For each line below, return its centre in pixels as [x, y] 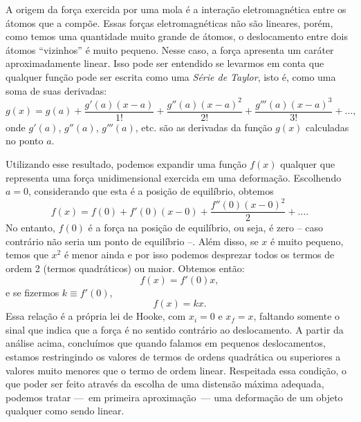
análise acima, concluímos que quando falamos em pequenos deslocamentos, [166, 343]
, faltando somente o [297, 316]
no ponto [25, 141]
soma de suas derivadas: [56, 90]
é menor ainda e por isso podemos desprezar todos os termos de [199, 255]
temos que [27, 255]
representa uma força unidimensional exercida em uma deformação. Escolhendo [174, 177]
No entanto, [30, 228]
